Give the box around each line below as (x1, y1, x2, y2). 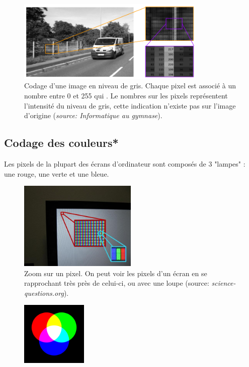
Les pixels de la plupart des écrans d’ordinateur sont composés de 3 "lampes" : (4, 158, 245, 169)
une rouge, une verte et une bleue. (4, 168, 109, 179)
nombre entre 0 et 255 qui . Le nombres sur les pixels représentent (24, 90, 228, 100)
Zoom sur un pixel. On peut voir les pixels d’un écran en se (24, 268, 207, 278)
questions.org (24, 287, 64, 298)
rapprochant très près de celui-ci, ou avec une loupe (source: (24, 278, 209, 288)
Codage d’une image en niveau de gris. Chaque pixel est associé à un (24, 80, 236, 91)
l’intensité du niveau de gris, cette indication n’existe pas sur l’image (24, 100, 236, 111)
